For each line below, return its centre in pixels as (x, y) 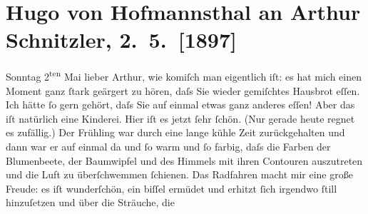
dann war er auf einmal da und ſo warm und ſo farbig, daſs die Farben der (168, 146)
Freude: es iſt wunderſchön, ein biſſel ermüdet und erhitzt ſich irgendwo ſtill (172, 188)
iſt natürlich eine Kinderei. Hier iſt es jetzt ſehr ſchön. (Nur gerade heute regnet (180, 118)
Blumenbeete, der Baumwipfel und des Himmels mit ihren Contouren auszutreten (184, 160)
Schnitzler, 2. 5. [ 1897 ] (122, 40)
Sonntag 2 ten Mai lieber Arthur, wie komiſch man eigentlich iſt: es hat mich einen (184, 75)
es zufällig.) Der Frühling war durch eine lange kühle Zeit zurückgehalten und (175, 132)
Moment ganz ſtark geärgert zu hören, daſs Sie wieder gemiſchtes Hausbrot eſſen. (183, 90)
